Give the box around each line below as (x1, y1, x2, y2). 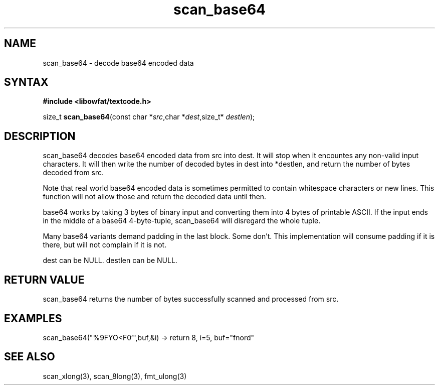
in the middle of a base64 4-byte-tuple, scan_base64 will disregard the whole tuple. (43, 216, 321, 225)
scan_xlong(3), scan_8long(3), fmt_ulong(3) (43, 371, 187, 380)
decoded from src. (43, 168, 104, 177)
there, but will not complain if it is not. (43, 240, 167, 249)
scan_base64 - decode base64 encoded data (43, 58, 194, 67)
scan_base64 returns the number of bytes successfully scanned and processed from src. (43, 295, 339, 304)
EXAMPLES (4, 312, 62, 325)
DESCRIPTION (4, 129, 76, 143)
